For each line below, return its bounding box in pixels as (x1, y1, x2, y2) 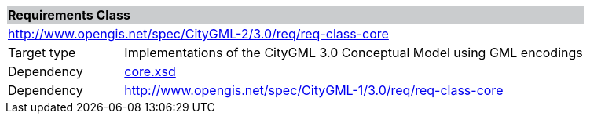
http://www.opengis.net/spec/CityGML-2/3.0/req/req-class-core (8, 26, 389, 42)
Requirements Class (8, 7, 130, 23)
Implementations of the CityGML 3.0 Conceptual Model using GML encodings (124, 45, 583, 60)
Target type (8, 45, 76, 60)
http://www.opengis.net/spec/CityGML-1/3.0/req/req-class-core (124, 82, 504, 98)
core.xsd (124, 64, 176, 79)
